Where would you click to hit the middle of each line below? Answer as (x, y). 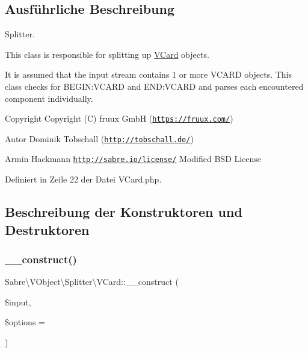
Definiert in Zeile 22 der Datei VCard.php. (83, 179)
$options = (25, 322)
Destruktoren (47, 229)
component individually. (49, 98)
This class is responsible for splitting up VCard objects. (107, 54)
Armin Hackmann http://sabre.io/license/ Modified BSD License (133, 159)
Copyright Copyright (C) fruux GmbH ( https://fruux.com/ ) (119, 118)
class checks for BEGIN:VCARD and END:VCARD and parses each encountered (154, 86)
